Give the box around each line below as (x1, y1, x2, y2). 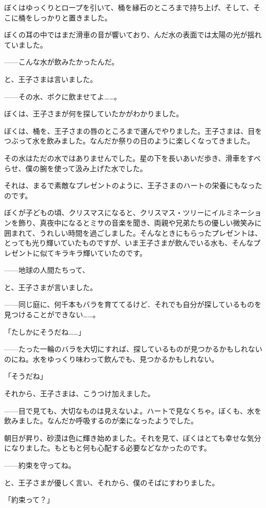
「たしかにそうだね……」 (4, 326, 86, 337)
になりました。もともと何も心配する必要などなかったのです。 (4, 442, 211, 453)
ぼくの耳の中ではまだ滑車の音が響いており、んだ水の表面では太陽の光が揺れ (4, 29, 262, 40)
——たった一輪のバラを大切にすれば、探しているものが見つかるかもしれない (4, 343, 262, 354)
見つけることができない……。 (4, 309, 100, 320)
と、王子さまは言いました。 (4, 73, 97, 84)
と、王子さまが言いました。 (4, 281, 97, 292)
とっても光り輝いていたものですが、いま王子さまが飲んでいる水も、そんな (4, 237, 254, 248)
